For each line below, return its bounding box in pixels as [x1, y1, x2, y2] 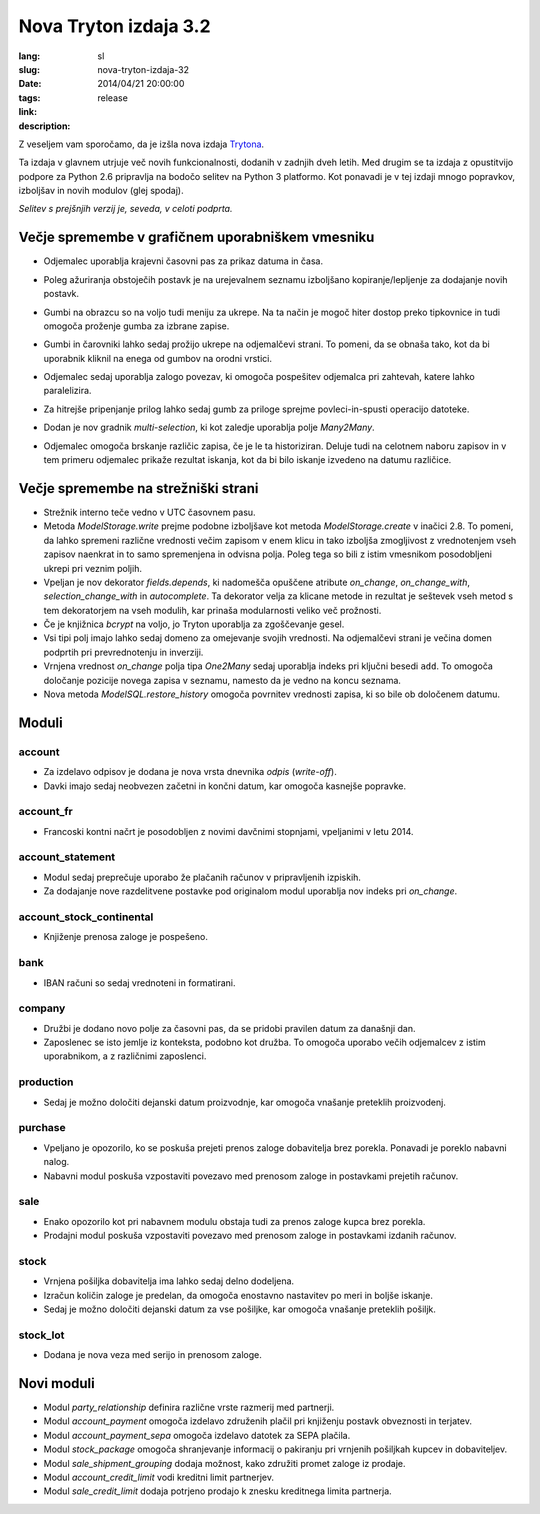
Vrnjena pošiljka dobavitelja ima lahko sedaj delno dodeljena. [43, 1275, 295, 1287]
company [18, 1001, 66, 1015]
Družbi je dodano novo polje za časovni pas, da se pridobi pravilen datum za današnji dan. [43, 1022, 416, 1034]
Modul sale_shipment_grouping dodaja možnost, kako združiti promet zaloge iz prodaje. [43, 1457, 406, 1469]
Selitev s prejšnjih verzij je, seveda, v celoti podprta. [18, 203, 233, 215]
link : [18, 106, 38, 118]
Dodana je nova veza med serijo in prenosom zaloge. [43, 1349, 262, 1361]
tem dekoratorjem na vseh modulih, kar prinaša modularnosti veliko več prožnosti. [43, 604, 382, 616]
